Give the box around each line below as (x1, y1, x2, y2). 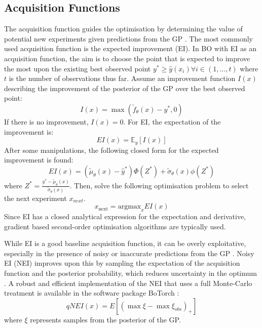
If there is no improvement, (4, 116, 89, 127)
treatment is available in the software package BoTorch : (4, 288, 179, 298)
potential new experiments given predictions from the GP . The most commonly (4, 33, 253, 44)
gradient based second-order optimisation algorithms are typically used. (4, 221, 226, 231)
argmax (118, 203, 141, 211)
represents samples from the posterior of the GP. (30, 314, 181, 324)
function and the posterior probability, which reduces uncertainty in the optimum (4, 267, 257, 278)
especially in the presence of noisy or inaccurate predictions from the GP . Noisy (4, 248, 254, 258)
